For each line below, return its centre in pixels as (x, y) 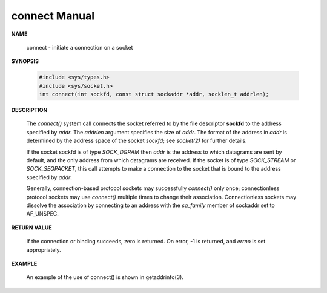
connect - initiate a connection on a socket (80, 47)
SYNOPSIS (25, 61)
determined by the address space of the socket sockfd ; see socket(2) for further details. (137, 141)
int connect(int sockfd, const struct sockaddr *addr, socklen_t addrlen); (154, 94)
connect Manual (53, 16)
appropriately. (44, 250)
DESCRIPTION (29, 110)
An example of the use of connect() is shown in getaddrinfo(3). (105, 277)
